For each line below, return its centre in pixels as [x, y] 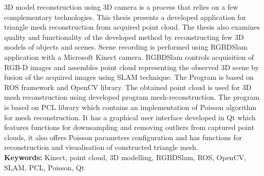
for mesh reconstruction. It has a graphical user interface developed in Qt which [130, 117]
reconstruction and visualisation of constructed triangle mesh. [101, 147]
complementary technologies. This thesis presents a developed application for [125, 17]
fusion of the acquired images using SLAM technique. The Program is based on [129, 77]
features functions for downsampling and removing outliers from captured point [129, 127]
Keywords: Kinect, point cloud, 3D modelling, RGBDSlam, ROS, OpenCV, [125, 157]
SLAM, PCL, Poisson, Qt [44, 167]
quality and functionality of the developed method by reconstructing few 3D [124, 37]
